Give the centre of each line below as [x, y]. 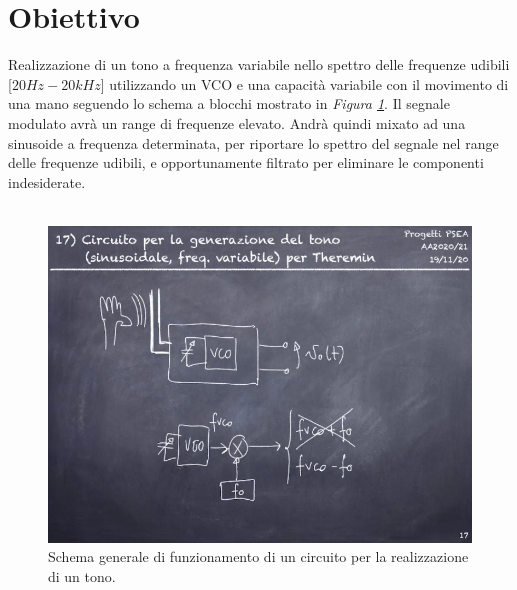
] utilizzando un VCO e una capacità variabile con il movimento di [304, 83]
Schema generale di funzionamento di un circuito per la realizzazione [258, 556]
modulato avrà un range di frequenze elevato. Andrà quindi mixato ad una [237, 122]
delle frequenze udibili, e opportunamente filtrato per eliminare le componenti [246, 162]
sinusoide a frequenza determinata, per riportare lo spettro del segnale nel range [253, 142]
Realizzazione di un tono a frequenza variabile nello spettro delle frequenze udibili [259, 64]
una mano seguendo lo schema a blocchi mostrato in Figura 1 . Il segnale [229, 103]
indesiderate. [47, 181]
